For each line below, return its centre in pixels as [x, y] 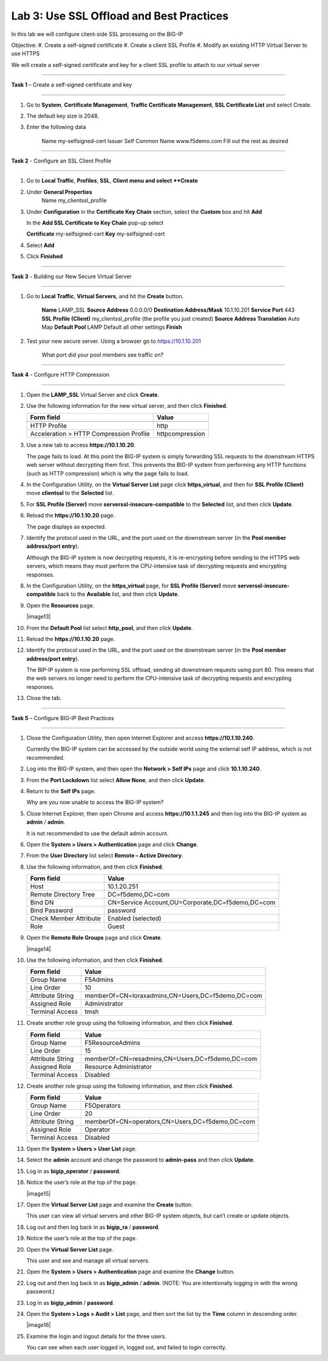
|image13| [39, 617]
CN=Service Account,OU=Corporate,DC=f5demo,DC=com [191, 903]
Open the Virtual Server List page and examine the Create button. [110, 1205]
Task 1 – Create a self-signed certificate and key [72, 85]
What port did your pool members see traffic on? [103, 355]
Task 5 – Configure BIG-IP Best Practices [63, 718]
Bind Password [51, 911]
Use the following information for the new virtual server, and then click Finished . [127, 406]
